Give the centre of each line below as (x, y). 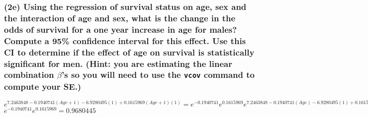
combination (29, 75)
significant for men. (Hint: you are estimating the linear (118, 63)
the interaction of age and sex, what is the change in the (120, 18)
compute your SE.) (43, 86)
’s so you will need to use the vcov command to (158, 75)
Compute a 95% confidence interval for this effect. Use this (125, 40)
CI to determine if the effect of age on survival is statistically (129, 52)
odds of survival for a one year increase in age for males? (121, 29)
